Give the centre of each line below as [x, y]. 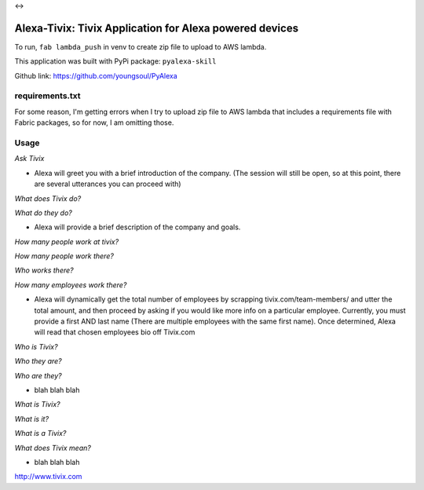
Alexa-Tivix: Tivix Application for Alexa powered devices [156, 28]
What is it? [32, 419]
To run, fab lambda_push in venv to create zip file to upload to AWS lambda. [141, 46]
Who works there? [44, 270]
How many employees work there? [71, 285]
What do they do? [43, 213]
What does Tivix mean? [53, 448]
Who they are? [38, 361]
